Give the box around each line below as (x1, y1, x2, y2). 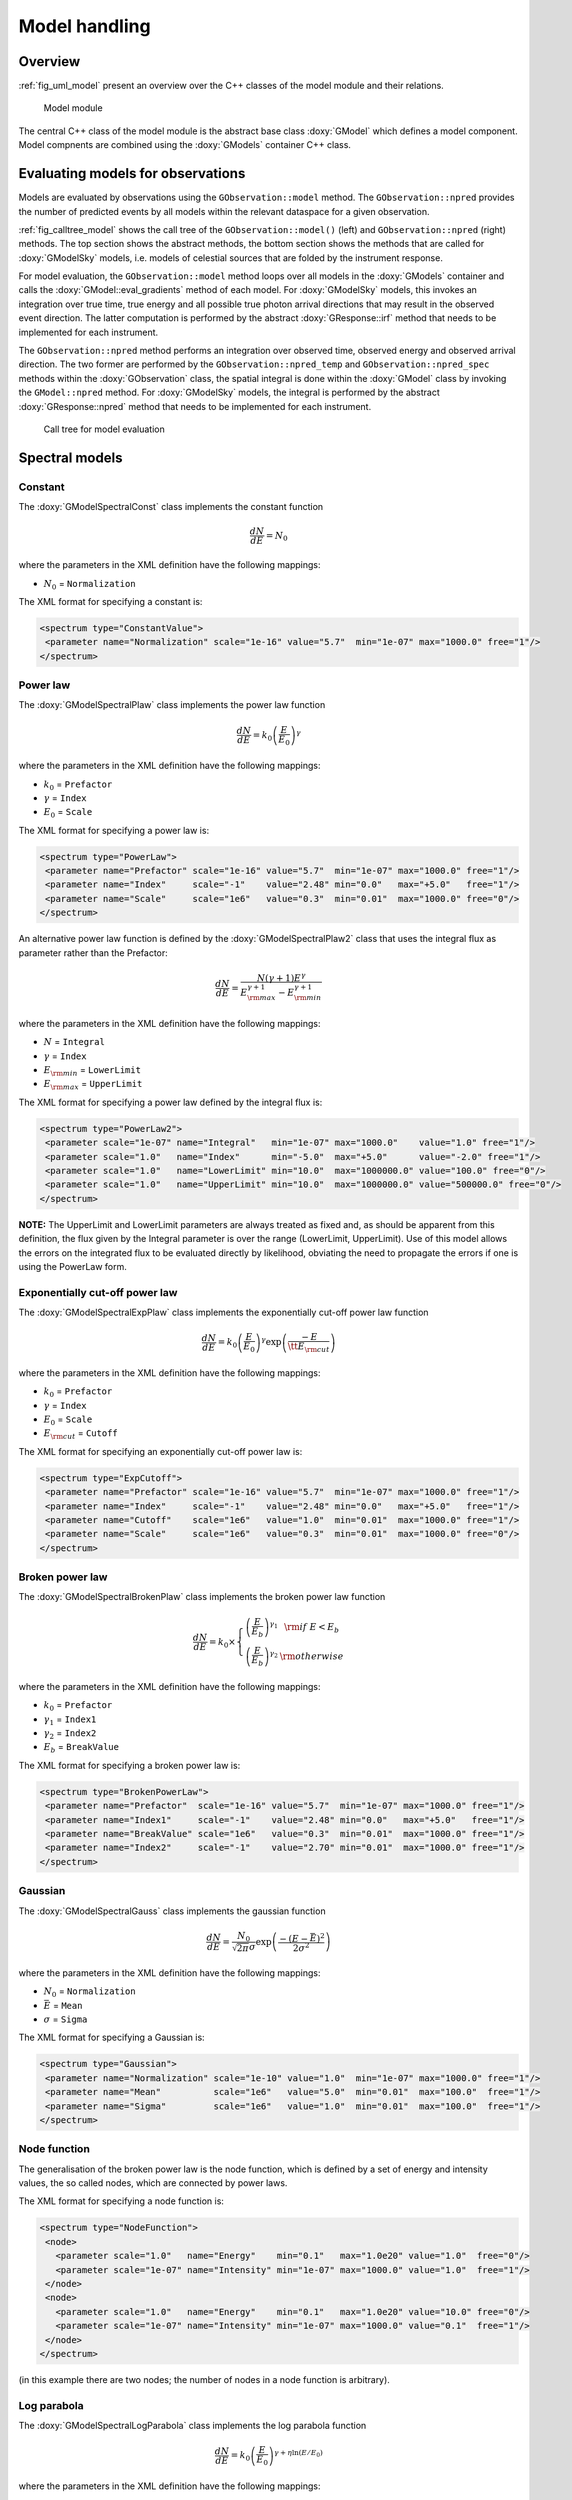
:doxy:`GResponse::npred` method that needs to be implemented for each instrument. (18, 400, 372, 412)
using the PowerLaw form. (18, 1260, 127, 1272)
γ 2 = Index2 (43, 1727, 97, 1741)
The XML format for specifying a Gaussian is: (18, 2031, 205, 2044)
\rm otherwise (279, 1650, 344, 1662)
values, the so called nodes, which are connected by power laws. (18, 2177, 288, 2189)
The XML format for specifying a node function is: (18, 2195, 225, 2207)
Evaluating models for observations (18, 165, 246, 182)
